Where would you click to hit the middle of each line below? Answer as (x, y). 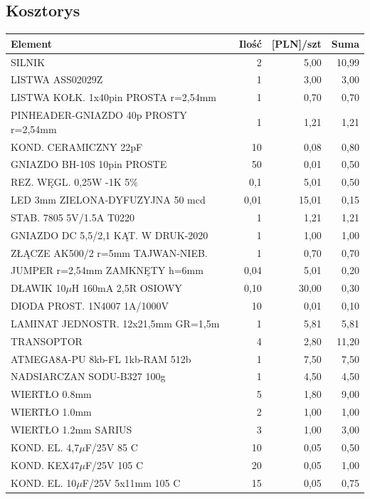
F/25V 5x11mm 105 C (131, 482)
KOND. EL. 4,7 (45, 447)
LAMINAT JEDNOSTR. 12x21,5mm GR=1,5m (115, 323)
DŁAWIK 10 (38, 288)
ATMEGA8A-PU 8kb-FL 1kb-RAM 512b (101, 358)
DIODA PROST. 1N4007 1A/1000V (90, 306)
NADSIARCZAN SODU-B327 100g (88, 376)
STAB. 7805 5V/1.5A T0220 (73, 217)
